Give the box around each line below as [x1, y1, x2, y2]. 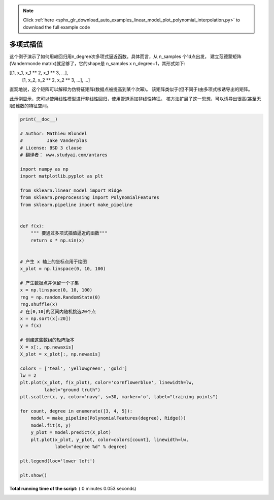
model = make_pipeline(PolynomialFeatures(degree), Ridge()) [30, 415, 186, 421]
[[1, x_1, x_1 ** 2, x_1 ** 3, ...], [9, 70, 68, 76]
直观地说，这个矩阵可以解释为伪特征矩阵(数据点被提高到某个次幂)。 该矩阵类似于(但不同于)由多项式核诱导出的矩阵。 [9, 86, 253, 93]
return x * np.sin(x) [30, 237, 85, 243]
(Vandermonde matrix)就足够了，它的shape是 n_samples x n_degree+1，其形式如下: [9, 61, 185, 67]
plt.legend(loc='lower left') [20, 458, 95, 464]
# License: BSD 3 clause [20, 145, 82, 151]
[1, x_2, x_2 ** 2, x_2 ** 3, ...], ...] [22, 77, 90, 83]
